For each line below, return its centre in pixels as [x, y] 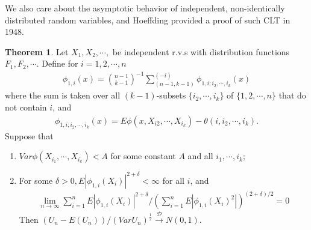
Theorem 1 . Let [37, 51]
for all [173, 180]
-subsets [171, 95]
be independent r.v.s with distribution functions [201, 51]
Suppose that [29, 135]
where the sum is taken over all [63, 95]
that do [292, 95]
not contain [26, 107]
